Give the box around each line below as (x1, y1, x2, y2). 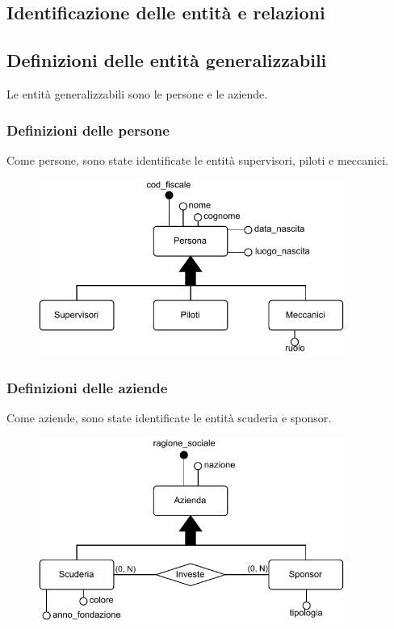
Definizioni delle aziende (6, 378, 168, 398)
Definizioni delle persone (6, 120, 170, 140)
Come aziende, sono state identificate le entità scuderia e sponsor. (6, 409, 332, 426)
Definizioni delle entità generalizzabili (6, 48, 327, 73)
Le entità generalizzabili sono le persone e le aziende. (6, 85, 268, 102)
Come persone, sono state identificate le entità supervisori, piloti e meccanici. (6, 151, 388, 168)
